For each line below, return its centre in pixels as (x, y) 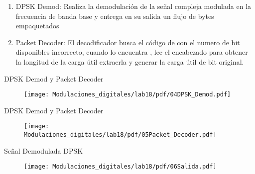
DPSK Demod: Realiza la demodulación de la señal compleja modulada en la (133, 6)
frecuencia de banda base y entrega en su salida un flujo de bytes (115, 16)
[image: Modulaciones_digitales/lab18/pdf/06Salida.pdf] (120, 167)
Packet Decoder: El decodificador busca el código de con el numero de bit (128, 42)
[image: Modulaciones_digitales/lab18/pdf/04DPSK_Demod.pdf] (127, 95)
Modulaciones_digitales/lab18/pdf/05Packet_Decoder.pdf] (120, 135)
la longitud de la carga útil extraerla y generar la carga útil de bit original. (130, 61)
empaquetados (37, 26)
